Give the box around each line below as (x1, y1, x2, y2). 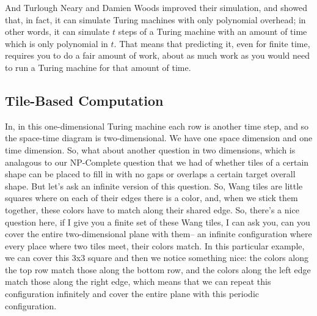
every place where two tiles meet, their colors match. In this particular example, (5, 239, 305, 252)
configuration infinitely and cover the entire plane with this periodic (5, 287, 260, 300)
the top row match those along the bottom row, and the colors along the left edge (5, 263, 311, 276)
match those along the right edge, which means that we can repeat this (5, 275, 271, 288)
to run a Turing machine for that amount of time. (5, 61, 191, 73)
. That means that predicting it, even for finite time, (114, 37, 310, 50)
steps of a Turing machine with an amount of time (118, 25, 307, 38)
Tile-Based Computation (5, 90, 164, 109)
